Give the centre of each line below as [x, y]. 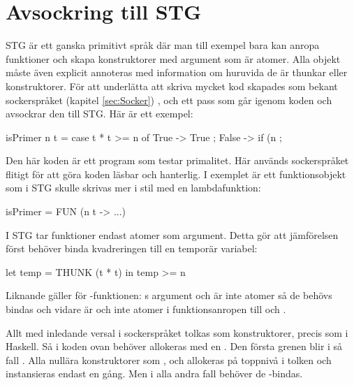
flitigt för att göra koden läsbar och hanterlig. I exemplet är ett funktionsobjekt [176, 174]
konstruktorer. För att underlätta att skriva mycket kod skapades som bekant [172, 86]
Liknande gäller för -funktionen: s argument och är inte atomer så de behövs [169, 295]
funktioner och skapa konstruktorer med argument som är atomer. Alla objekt [173, 58]
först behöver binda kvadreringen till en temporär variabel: [132, 248]
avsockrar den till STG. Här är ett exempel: [99, 114]
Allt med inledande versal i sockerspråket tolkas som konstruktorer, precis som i [177, 332]
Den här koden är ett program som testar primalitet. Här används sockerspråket [177, 160]
